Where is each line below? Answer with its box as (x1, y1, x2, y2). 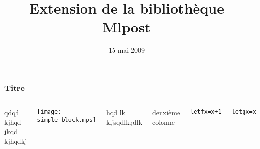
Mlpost (102, 17, 151, 37)
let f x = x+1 (190, 108, 222, 116)
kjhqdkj (4, 135, 27, 146)
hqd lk (106, 107, 125, 118)
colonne (152, 117, 175, 127)
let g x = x (231, 108, 256, 116)
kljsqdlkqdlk (106, 117, 143, 127)
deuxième (152, 107, 180, 118)
